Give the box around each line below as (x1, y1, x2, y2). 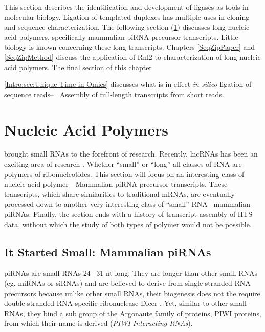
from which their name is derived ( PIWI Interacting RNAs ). (4, 318, 193, 328)
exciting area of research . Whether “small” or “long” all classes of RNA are (4, 159, 242, 169)
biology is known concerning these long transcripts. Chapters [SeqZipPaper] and (4, 41, 255, 52)
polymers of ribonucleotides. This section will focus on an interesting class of (4, 168, 245, 179)
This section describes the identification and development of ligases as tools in (4, 2, 249, 12)
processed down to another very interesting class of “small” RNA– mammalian (4, 198, 251, 209)
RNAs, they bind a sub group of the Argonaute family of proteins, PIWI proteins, (4, 307, 261, 318)
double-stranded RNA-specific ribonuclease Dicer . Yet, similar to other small (4, 298, 247, 308)
